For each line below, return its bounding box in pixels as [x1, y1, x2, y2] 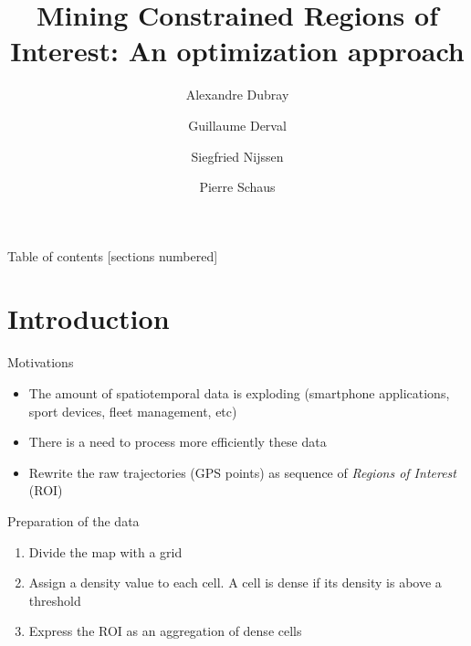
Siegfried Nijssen [191, 146, 284, 165]
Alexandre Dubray [185, 85, 289, 104]
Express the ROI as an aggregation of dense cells [28, 621, 302, 641]
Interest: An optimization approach [10, 32, 465, 69]
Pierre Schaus [199, 177, 276, 196]
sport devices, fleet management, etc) [28, 401, 237, 420]
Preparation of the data [7, 511, 140, 530]
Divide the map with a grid [28, 542, 183, 561]
